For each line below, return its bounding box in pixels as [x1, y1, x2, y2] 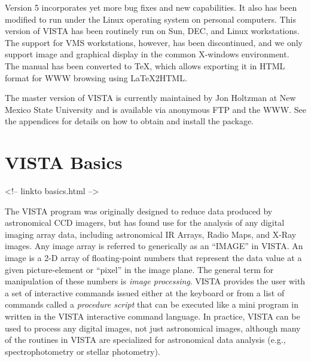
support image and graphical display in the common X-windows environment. [5, 48, 289, 60]
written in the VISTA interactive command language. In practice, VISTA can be [5, 310, 300, 322]
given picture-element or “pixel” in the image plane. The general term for [5, 263, 274, 275]
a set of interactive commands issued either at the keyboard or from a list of [5, 286, 285, 299]
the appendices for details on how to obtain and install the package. [5, 115, 254, 127]
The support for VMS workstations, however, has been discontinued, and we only [5, 36, 303, 48]
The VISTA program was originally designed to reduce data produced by [5, 204, 273, 217]
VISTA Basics [5, 150, 123, 174]
